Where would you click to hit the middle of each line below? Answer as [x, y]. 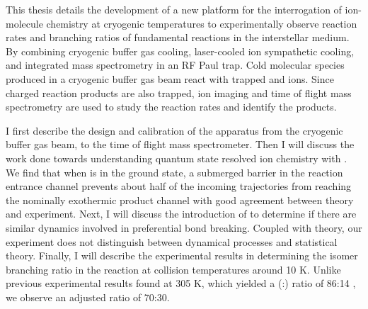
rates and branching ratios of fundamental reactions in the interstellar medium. [178, 37]
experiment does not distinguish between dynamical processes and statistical [172, 241]
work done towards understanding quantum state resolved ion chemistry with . [177, 158]
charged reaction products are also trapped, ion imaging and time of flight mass [179, 92]
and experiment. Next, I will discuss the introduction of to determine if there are [181, 214]
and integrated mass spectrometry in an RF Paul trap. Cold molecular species [175, 65]
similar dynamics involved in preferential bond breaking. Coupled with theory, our [184, 227]
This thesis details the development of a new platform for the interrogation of [174, 9]
